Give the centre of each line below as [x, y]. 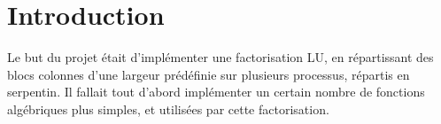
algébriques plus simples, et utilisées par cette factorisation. [168, 108]
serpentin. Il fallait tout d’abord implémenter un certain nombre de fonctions [216, 92]
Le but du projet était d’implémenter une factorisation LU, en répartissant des [220, 57]
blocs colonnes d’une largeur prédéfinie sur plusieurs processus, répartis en [209, 74]
